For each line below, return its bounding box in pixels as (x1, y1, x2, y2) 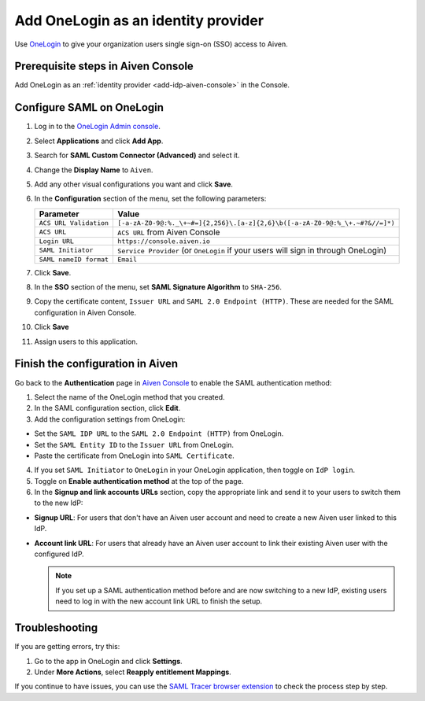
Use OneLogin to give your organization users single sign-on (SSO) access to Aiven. (14, 39, 288, 49)
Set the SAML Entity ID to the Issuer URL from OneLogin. (34, 440, 235, 449)
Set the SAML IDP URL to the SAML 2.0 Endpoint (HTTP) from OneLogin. (34, 429, 284, 438)
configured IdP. (34, 549, 84, 559)
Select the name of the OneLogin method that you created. (34, 392, 225, 401)
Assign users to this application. (34, 337, 138, 346)
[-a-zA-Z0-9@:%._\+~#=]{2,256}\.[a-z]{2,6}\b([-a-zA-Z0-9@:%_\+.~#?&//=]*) (117, 219, 395, 227)
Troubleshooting (14, 622, 98, 635)
